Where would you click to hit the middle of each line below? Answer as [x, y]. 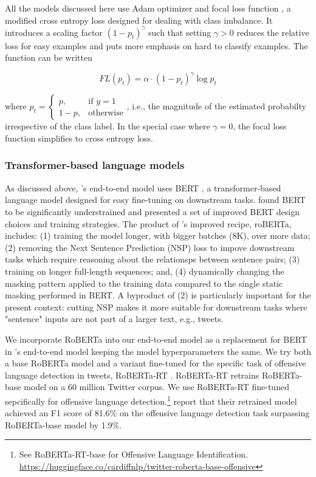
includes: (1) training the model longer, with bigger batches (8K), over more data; [158, 235]
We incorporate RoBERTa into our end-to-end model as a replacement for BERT [156, 339]
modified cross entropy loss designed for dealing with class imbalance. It [139, 20]
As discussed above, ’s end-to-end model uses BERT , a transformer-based [143, 187]
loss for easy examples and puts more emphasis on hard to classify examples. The [156, 45]
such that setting [180, 32]
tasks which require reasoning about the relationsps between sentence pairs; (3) [153, 259]
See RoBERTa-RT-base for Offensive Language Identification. [134, 454]
